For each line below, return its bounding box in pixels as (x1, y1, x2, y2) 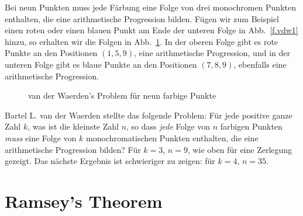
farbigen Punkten (220, 120, 283, 133)
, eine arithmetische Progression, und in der (133, 47, 290, 59)
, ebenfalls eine (233, 58, 287, 70)
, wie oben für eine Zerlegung (187, 143, 292, 155)
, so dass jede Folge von (126, 120, 211, 133)
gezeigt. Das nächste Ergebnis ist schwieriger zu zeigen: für (5, 155, 215, 167)
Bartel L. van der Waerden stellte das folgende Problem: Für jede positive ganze (5, 109, 292, 121)
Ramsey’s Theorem (5, 189, 163, 212)
